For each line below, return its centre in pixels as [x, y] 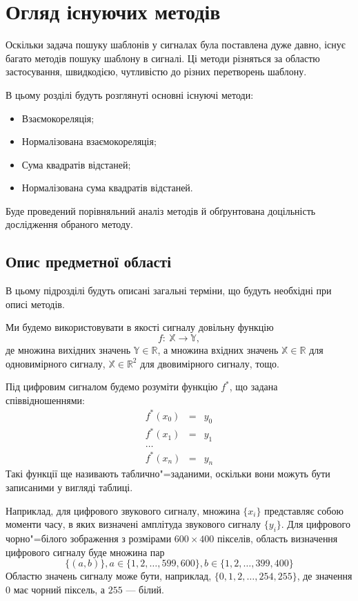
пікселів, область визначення [278, 538]
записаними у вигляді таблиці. [69, 487]
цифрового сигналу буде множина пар [85, 552]
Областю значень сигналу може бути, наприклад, [109, 576]
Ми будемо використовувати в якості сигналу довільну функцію [140, 327]
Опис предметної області [88, 261]
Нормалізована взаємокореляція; [89, 141]
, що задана [253, 387]
